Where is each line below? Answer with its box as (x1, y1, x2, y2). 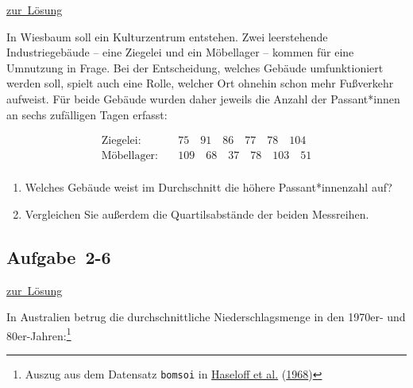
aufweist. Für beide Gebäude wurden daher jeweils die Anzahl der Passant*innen (6, 90, 400, 107)
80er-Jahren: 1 (6, 324, 71, 343)
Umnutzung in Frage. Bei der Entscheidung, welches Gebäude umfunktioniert (6, 59, 384, 76)
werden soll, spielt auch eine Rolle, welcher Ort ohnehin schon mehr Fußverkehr (6, 75, 394, 91)
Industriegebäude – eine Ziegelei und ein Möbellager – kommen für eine (6, 44, 354, 60)
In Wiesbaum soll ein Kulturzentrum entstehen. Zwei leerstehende (6, 28, 328, 45)
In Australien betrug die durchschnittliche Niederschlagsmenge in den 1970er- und (6, 308, 406, 325)
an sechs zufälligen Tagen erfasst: (6, 106, 168, 122)
